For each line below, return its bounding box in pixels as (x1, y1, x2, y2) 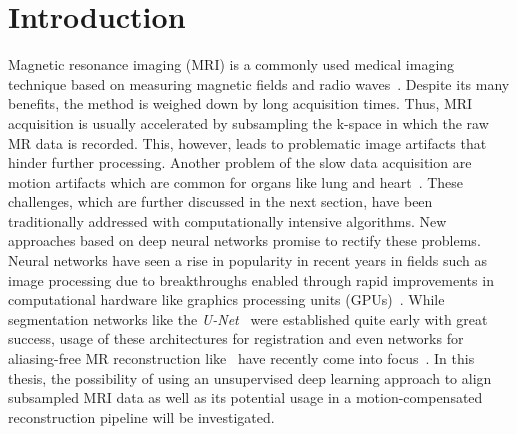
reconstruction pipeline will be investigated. (8, 406, 275, 427)
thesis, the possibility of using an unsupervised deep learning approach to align (8, 367, 492, 388)
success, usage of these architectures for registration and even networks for (8, 328, 464, 349)
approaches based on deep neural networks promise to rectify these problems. (8, 230, 481, 251)
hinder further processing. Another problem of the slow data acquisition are (8, 152, 472, 173)
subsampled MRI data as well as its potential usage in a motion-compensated (8, 387, 483, 408)
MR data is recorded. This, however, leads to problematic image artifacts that (8, 132, 487, 153)
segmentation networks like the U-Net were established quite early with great (8, 308, 488, 329)
